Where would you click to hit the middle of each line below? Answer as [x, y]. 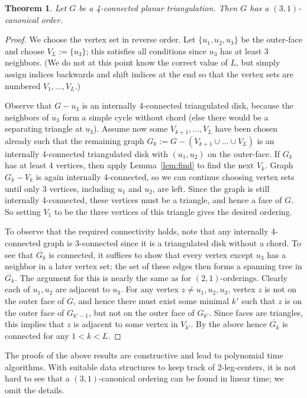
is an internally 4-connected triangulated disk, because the [188, 105]
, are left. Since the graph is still [211, 188]
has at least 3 [244, 50]
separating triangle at [44, 128]
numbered [23, 85]
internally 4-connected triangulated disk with [86, 153]
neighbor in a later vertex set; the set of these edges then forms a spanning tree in [153, 266]
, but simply [258, 62]
